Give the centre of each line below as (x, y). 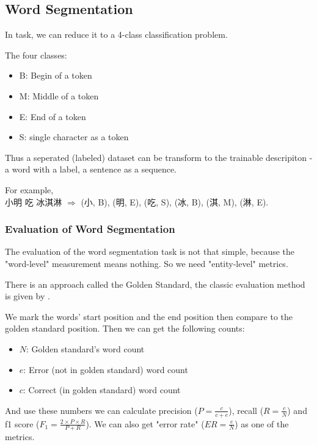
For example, (29, 189)
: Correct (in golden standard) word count (102, 390)
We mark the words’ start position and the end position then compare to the (149, 316)
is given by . (27, 296)
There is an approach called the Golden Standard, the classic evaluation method (155, 284)
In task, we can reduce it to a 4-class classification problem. (116, 34)
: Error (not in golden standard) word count (106, 369)
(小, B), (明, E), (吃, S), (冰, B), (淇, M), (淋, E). (175, 201)
